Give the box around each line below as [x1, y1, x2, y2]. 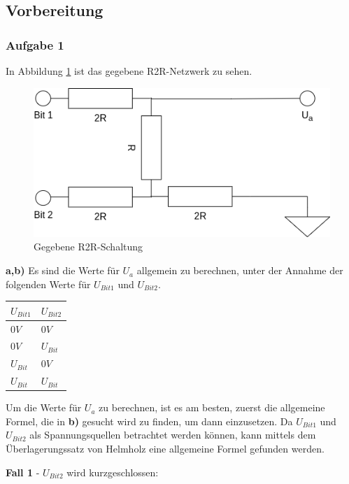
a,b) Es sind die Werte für [6, 263, 120, 278]
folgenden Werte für [6, 276, 91, 291]
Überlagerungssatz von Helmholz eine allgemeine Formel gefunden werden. [6, 441, 325, 455]
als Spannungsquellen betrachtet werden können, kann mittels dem [29, 427, 316, 442]
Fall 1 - [6, 464, 40, 479]
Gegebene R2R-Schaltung [34, 239, 143, 254]
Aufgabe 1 [6, 36, 64, 53]
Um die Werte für [6, 400, 82, 415]
